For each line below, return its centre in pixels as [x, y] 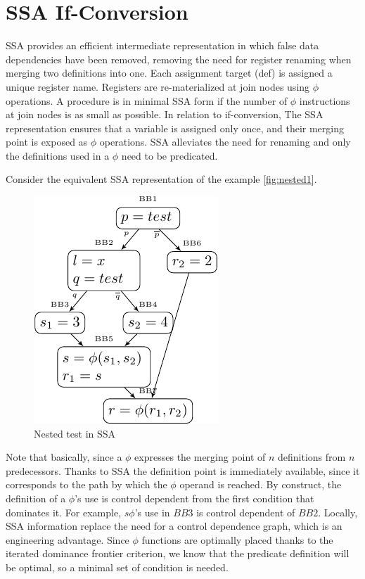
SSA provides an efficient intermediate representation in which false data [162, 45]
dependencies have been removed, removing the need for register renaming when [179, 59]
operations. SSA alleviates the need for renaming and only [225, 142]
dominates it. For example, [64, 512]
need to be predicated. [169, 155]
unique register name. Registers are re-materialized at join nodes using [158, 86]
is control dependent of [246, 512]
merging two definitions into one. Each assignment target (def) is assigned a [169, 73]
